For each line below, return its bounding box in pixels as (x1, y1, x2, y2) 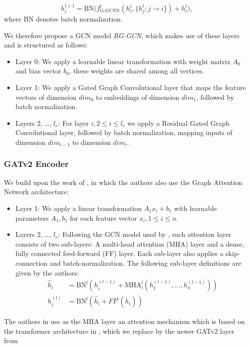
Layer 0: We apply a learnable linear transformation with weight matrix (15, 56, 230, 66)
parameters (15, 212, 49, 223)
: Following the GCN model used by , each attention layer (58, 229, 231, 239)
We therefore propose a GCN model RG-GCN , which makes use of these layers (4, 30, 240, 40)
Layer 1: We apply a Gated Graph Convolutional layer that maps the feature (15, 82, 246, 92)
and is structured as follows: (4, 40, 88, 50)
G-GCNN (100, 8, 120, 14)
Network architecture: (4, 186, 69, 197)
